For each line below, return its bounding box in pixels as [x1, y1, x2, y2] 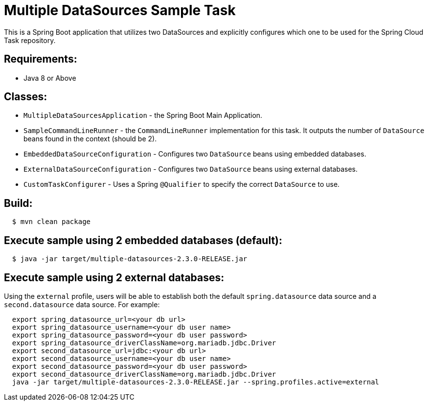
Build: [4, 197, 33, 209]
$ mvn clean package [12, 218, 91, 226]
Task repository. [4, 36, 56, 45]
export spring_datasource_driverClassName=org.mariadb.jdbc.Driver [12, 338, 276, 347]
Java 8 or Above [23, 73, 76, 82]
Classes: [4, 90, 47, 103]
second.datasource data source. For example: [4, 300, 160, 309]
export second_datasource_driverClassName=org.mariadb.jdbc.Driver [12, 370, 276, 378]
